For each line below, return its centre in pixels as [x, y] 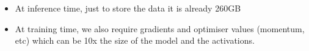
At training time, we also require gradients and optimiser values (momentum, [160, 28]
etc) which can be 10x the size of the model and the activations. [135, 40]
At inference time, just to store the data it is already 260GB [128, 8]
